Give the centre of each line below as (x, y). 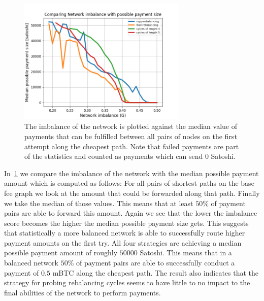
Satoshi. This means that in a (186, 253)
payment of (22, 272)
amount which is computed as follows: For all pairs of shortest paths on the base (129, 183)
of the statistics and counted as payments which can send (114, 156)
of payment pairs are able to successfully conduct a (155, 263)
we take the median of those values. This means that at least (99, 203)
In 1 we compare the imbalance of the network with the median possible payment (131, 173)
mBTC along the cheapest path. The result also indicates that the (156, 272)
